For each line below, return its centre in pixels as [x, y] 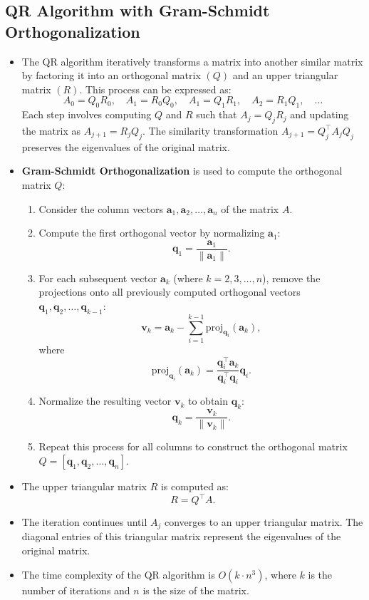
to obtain [208, 401]
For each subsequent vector [98, 278]
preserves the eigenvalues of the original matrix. [126, 146]
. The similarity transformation [210, 130]
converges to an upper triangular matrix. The [264, 522]
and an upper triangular [285, 75]
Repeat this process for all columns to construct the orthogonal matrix [193, 446]
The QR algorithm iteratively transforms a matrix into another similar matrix [192, 61]
